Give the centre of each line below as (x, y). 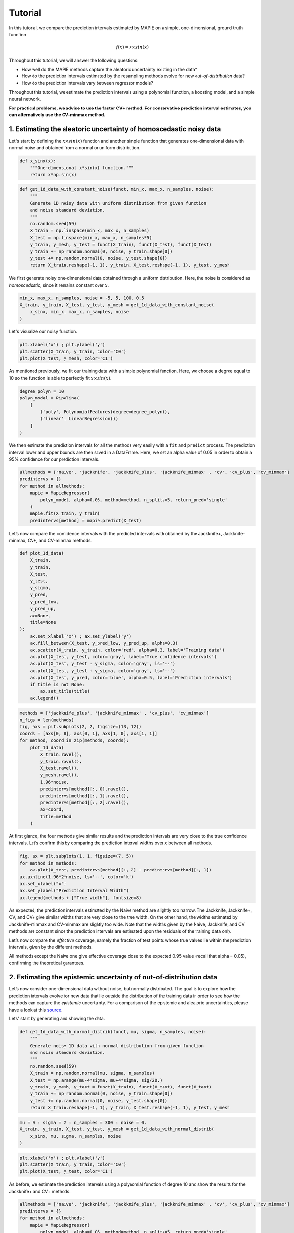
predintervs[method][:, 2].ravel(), (84, 802)
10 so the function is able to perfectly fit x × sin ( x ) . (60, 378)
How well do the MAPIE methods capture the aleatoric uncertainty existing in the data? (109, 69)
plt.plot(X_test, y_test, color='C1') (66, 1172)
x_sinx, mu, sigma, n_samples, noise (75, 1136)
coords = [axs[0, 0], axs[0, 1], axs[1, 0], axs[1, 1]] (88, 733)
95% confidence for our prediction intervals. (54, 459)
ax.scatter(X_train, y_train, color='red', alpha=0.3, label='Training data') (127, 650)
